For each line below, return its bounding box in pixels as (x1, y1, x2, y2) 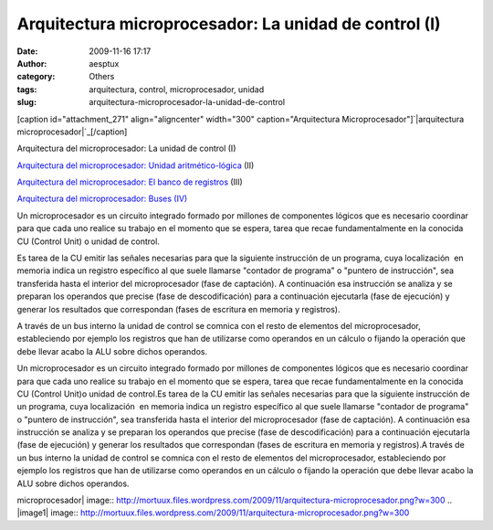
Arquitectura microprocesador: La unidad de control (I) (16, 14, 442, 34)
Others (89, 71, 115, 82)
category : (16, 71, 56, 82)
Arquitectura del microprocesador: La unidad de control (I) (16, 143, 236, 154)
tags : (16, 83, 37, 95)
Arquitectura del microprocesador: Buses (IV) (16, 193, 188, 205)
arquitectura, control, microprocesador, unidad (89, 83, 265, 95)
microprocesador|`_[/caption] (16, 126, 128, 137)
